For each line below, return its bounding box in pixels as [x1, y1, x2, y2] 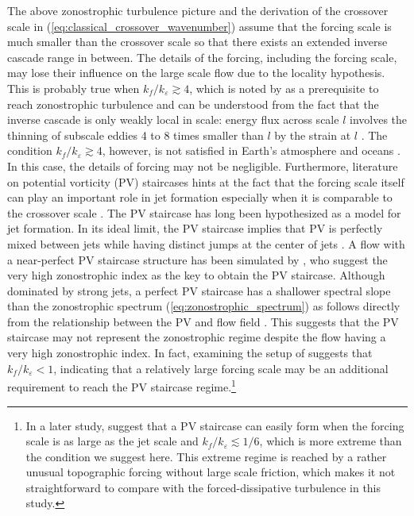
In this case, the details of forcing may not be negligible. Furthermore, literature [7, 157, 398, 174]
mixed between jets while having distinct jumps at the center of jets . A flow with [7, 235, 405, 252]
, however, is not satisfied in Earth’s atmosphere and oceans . [102, 142, 400, 159]
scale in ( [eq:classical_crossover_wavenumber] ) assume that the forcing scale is [7, 17, 392, 34]
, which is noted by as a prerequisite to [189, 79, 379, 96]
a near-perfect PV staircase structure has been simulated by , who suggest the [7, 251, 388, 268]
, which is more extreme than [259, 433, 402, 449]
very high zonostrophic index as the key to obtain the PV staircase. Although [7, 267, 385, 283]
